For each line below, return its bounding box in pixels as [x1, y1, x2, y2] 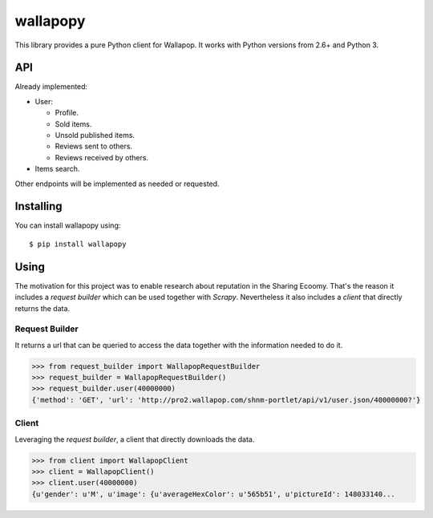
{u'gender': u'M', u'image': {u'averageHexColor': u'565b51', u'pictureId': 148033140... [31, 489, 396, 499]
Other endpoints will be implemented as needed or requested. [14, 179, 220, 188]
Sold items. [55, 119, 92, 128]
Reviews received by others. [55, 152, 148, 162]
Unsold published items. [55, 131, 136, 140]
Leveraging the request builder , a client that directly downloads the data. [14, 434, 255, 444]
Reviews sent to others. [55, 141, 132, 152]
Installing [14, 200, 63, 213]
